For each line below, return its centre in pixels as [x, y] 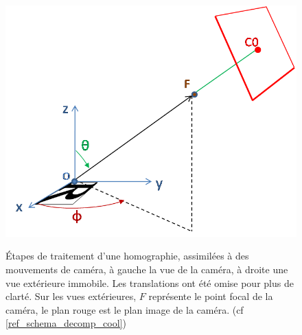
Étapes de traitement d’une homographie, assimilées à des [127, 256]
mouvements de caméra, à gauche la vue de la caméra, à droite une [147, 269]
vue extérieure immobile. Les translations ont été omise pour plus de [150, 282]
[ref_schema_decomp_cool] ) [66, 323]
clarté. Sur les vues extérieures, [71, 296]
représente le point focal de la [211, 296]
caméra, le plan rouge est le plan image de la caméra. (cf [125, 309]
